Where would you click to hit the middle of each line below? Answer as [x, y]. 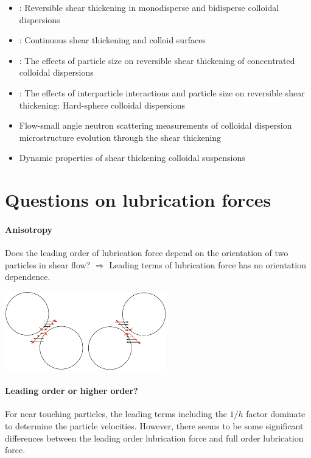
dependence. [28, 277]
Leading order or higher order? [72, 391]
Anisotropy [29, 229]
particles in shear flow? [48, 264]
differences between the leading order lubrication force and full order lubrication [154, 438]
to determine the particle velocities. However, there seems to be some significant [154, 426]
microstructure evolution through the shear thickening [120, 137]
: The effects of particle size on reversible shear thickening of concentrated [157, 60]
